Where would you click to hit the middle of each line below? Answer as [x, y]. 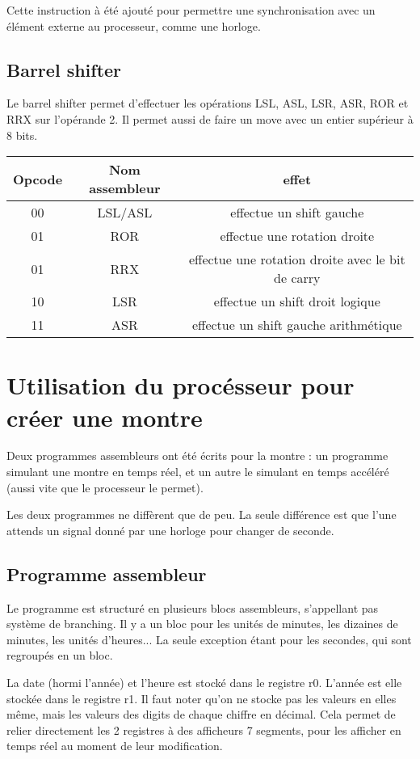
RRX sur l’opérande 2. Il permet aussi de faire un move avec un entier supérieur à [210, 118]
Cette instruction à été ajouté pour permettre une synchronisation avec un [191, 10]
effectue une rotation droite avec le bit [297, 259]
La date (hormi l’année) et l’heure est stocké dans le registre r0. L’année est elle [204, 683]
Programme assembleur [107, 573]
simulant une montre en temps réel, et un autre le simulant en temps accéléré [198, 472]
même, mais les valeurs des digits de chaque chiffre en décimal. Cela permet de [201, 714]
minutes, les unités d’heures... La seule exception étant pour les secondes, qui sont [209, 639]
